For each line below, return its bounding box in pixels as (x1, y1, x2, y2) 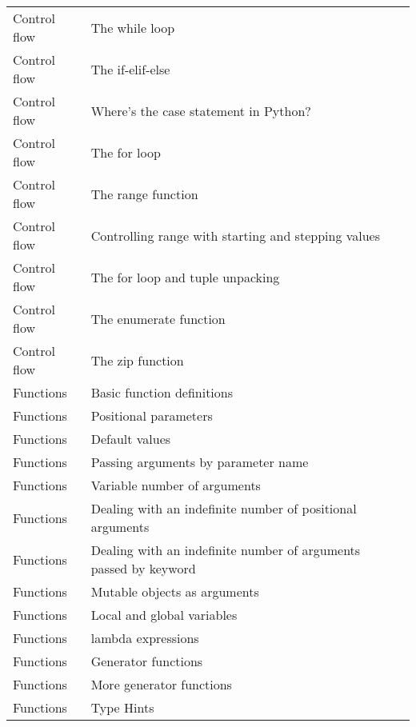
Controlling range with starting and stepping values (90, 226, 381, 245)
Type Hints (90, 698, 154, 717)
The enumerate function (90, 309, 226, 328)
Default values (90, 429, 171, 448)
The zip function (90, 350, 184, 369)
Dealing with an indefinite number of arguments (90, 541, 361, 559)
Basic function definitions (90, 383, 233, 401)
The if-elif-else (90, 59, 170, 78)
